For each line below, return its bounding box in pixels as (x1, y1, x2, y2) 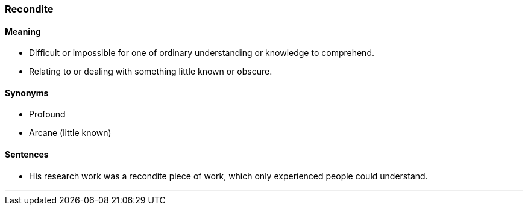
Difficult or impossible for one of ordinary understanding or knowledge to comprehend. (29, 48, 374, 58)
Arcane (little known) (29, 128, 112, 138)
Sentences (5, 149, 49, 160)
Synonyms (5, 87, 49, 98)
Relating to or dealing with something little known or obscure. (29, 66, 272, 77)
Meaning (5, 26, 41, 37)
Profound (29, 109, 66, 120)
